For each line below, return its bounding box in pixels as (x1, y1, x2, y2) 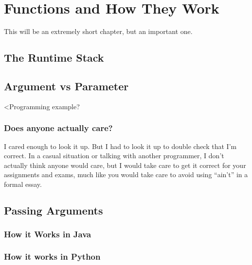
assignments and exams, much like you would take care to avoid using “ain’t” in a (4, 169, 248, 180)
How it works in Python (4, 250, 101, 263)
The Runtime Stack (4, 50, 104, 65)
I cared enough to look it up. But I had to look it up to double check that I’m (4, 141, 237, 151)
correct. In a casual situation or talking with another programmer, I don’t (4, 150, 224, 161)
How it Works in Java (4, 228, 91, 240)
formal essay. (4, 179, 42, 189)
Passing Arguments (4, 202, 103, 217)
